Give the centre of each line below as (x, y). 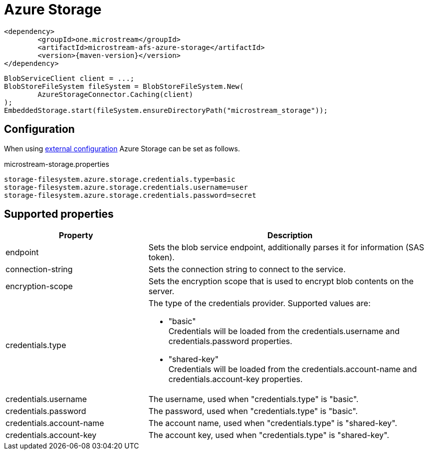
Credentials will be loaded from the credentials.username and (284, 331)
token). (161, 257)
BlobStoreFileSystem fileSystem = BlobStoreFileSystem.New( (124, 86)
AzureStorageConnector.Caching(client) (115, 94)
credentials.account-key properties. (235, 379)
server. (161, 291)
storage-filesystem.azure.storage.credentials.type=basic (120, 179)
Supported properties (59, 214)
